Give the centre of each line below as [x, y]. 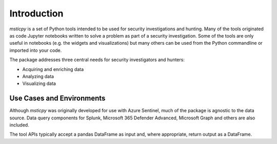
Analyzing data [38, 76]
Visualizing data [39, 84]
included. [19, 125]
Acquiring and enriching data [53, 69]
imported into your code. [36, 50]
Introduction [36, 13]
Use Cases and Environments [57, 98]
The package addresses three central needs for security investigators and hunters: [97, 60]
